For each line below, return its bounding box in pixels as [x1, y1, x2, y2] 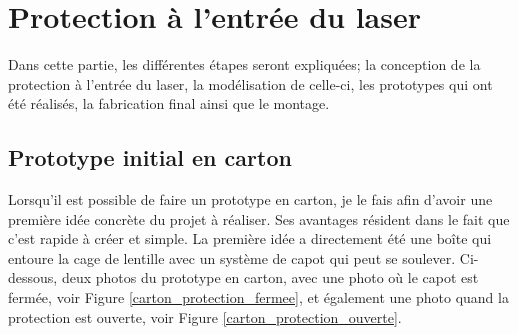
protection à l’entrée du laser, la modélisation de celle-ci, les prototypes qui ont [8, 73, 493, 94]
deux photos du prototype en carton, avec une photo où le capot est [61, 267, 479, 288]
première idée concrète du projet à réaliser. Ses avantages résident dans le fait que [8, 208, 510, 229]
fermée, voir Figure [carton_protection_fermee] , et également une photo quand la [8, 287, 509, 308]
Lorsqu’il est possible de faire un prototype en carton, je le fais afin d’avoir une [8, 189, 493, 210]
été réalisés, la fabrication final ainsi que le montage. [8, 93, 330, 114]
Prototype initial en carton [8, 142, 292, 173]
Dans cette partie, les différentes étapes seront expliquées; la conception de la [8, 54, 481, 75]
